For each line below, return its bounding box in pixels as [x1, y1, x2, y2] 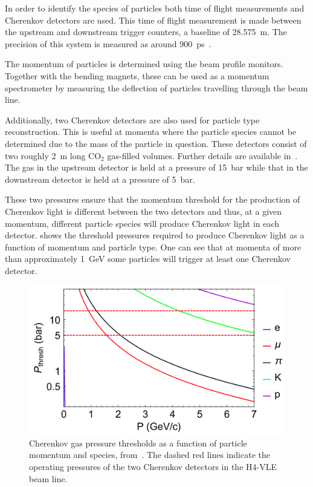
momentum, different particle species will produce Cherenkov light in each [5, 217, 280, 229]
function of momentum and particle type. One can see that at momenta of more [5, 240, 302, 253]
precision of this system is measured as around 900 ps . [5, 37, 211, 50]
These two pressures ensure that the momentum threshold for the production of [5, 193, 300, 206]
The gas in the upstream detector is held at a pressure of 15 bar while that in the [5, 161, 308, 174]
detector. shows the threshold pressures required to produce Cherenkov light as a [5, 229, 305, 241]
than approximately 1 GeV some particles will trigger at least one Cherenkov [5, 252, 291, 265]
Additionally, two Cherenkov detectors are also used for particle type [5, 113, 260, 126]
